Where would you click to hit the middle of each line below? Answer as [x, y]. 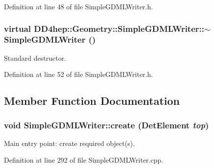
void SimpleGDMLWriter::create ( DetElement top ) [107, 125]
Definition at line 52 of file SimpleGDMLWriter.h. [79, 74]
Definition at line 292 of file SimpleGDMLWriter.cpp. [84, 159]
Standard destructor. [35, 58]
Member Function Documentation [92, 101]
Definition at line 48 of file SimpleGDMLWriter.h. [79, 6]
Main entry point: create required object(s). [70, 143]
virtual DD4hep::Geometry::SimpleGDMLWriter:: [104, 28]
